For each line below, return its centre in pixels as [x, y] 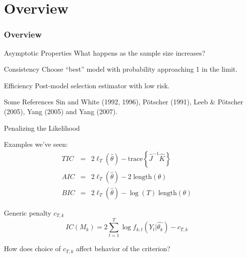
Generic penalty [28, 212]
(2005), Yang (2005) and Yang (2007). [61, 111]
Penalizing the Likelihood [42, 128]
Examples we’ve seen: [36, 144]
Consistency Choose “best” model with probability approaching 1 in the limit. [121, 69]
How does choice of [32, 248]
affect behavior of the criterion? [123, 248]
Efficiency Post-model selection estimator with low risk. [87, 85]
